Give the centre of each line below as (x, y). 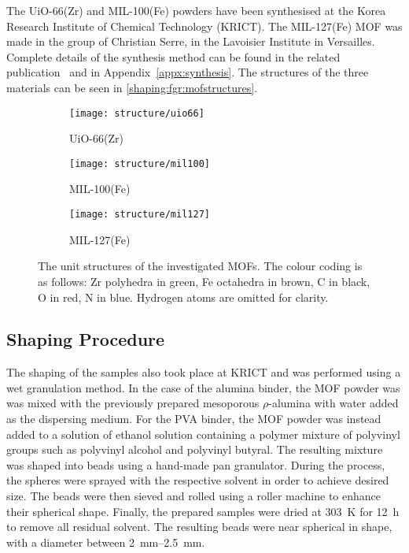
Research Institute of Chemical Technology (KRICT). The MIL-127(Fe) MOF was (204, 26)
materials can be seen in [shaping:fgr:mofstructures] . (132, 87)
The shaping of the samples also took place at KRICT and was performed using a (204, 372)
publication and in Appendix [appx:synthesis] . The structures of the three (188, 72)
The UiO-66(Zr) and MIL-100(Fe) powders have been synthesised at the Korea (196, 10)
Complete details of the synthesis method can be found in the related (173, 56)
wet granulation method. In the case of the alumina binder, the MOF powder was (203, 387)
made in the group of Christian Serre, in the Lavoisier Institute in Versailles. (191, 41)
